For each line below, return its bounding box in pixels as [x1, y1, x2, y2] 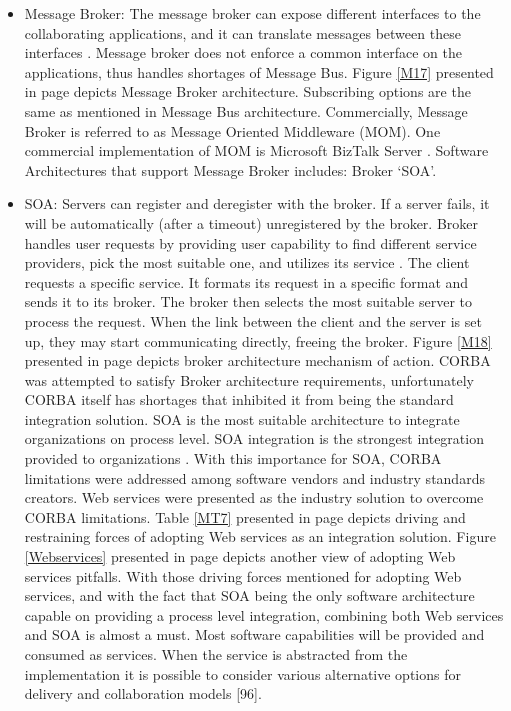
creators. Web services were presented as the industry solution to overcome [24, 487, 484, 508]
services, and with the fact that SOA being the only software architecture [24, 585, 475, 606]
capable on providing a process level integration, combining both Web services [24, 604, 504, 625]
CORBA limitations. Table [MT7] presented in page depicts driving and [24, 506, 466, 527]
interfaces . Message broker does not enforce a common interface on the [24, 42, 462, 63]
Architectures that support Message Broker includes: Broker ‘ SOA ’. [24, 159, 437, 180]
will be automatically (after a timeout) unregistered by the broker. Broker [24, 212, 479, 233]
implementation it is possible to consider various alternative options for [24, 663, 461, 684]
